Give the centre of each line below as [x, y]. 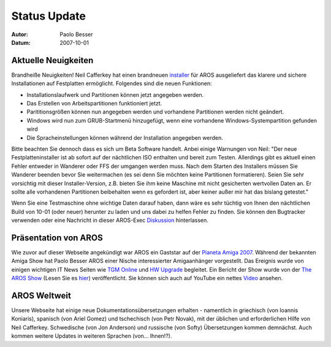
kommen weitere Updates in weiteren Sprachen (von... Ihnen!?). [92, 336]
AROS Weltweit [41, 295]
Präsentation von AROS [57, 238]
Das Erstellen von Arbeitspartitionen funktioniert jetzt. [94, 104]
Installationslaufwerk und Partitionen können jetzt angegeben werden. [115, 94]
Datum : [21, 42]
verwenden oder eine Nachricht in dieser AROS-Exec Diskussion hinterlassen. [110, 220]
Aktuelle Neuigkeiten [52, 60]
